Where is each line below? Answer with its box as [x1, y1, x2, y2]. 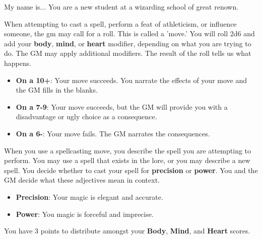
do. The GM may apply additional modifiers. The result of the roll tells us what [4, 48, 251, 58]
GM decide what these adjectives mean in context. [4, 175, 160, 185]
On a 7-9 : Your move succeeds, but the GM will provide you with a [16, 101, 228, 112]
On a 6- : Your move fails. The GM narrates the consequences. [16, 128, 210, 138]
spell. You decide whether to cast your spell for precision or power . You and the [4, 165, 258, 175]
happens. [4, 57, 32, 68]
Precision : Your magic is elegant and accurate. [16, 191, 163, 202]
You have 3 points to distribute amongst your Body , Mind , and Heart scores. [4, 225, 250, 236]
